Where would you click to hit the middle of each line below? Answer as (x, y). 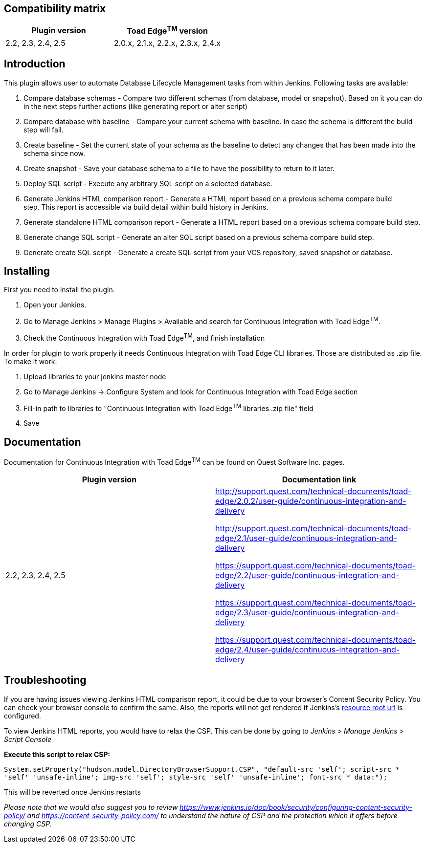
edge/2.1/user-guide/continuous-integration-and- (306, 538)
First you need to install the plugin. (59, 290)
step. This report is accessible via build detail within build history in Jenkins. (146, 207)
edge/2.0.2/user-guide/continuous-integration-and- (311, 501)
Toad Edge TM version (167, 30)
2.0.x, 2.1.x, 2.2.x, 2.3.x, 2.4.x (168, 43)
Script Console (28, 739)
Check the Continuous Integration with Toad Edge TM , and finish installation (144, 337)
